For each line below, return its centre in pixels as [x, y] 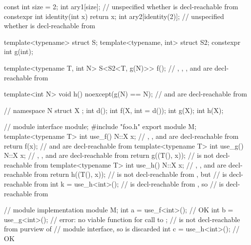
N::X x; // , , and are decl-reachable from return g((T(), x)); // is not [109, 155]
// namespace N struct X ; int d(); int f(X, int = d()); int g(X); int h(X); [114, 110]
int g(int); [19, 51]
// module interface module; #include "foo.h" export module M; [100, 126]
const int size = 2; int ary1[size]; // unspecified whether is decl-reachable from [121, 6]
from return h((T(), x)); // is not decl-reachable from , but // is [130, 174]
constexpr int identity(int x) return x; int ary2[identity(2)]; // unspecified [114, 16]
